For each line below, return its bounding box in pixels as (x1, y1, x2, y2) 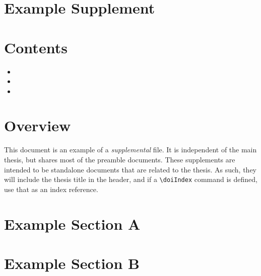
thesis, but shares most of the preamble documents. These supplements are (4, 154, 235, 164)
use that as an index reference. (4, 183, 98, 194)
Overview (4, 115, 71, 136)
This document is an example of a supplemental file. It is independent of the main (4, 144, 257, 155)
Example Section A (4, 213, 141, 234)
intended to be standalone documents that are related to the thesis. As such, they (4, 164, 257, 174)
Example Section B (4, 253, 140, 273)
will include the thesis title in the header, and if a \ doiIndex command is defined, (4, 174, 258, 185)
